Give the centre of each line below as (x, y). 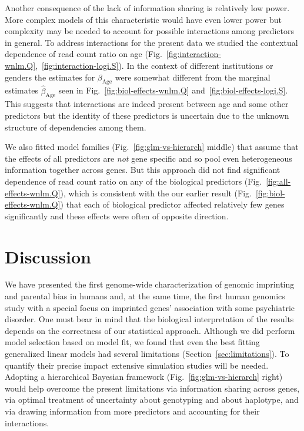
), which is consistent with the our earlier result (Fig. (156, 193)
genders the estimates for (50, 77)
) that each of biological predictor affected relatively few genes (172, 204)
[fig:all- (278, 181)
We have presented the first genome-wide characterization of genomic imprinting (150, 284)
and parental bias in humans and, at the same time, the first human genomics (145, 296)
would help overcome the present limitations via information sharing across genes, (152, 388)
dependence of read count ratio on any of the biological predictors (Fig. (133, 181)
